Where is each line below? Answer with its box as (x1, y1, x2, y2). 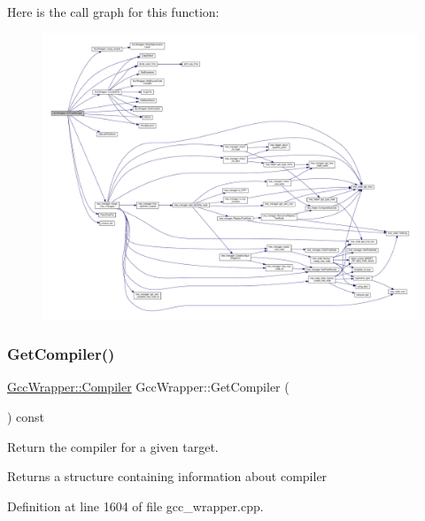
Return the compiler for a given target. (7, 437, 219, 455)
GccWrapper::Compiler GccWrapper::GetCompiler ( (7, 377, 290, 396)
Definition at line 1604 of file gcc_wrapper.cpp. (7, 496, 264, 515)
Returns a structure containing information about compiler (7, 467, 328, 486)
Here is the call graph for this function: (7, 3, 220, 20)
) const (7, 407, 45, 425)
